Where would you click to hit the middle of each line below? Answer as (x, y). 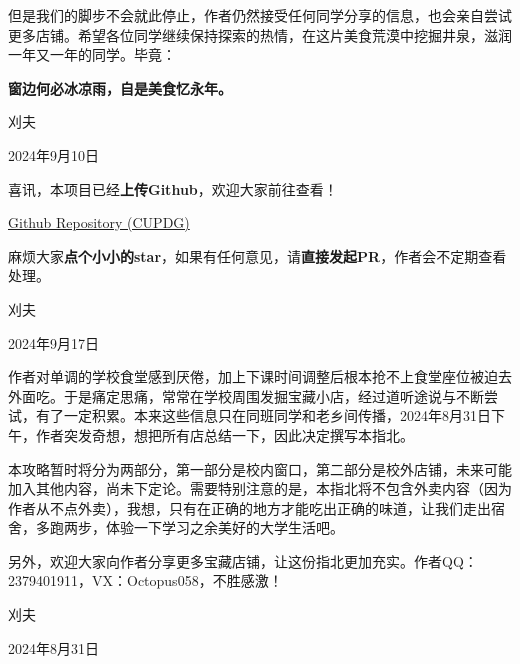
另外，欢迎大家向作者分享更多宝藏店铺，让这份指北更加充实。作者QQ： (243, 560)
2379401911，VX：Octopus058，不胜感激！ (145, 580)
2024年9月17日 (53, 342)
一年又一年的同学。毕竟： (92, 54)
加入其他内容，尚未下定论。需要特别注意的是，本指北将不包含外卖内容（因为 (260, 488)
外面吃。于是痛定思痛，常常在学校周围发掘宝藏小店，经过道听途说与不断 (246, 395)
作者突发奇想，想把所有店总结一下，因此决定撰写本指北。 (224, 434)
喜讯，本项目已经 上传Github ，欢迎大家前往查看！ (173, 188)
